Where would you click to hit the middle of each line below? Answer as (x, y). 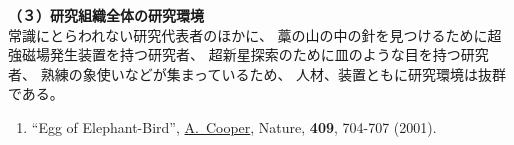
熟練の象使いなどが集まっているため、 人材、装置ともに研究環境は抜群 (273, 73)
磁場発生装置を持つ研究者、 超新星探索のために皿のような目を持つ (241, 54)
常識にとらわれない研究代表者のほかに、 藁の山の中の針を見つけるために (248, 34)
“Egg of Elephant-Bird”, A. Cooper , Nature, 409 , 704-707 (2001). (234, 126)
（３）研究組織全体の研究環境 (106, 15)
